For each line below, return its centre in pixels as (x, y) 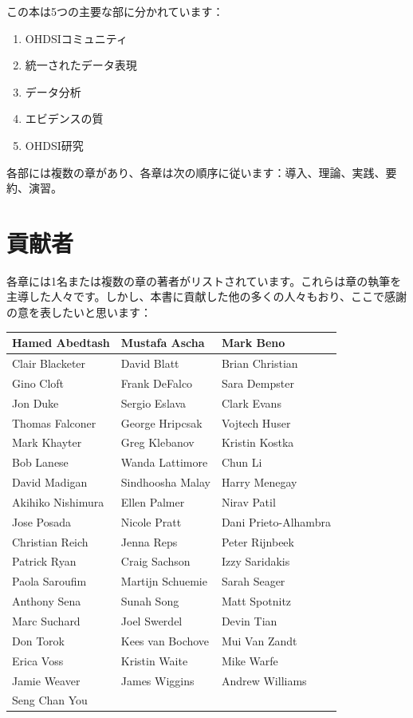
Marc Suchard (46, 620)
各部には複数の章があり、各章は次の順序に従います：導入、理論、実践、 (196, 172)
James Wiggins (157, 680)
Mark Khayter (47, 442)
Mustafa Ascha (163, 343)
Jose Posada (42, 521)
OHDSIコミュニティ (76, 38)
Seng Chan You (50, 700)
